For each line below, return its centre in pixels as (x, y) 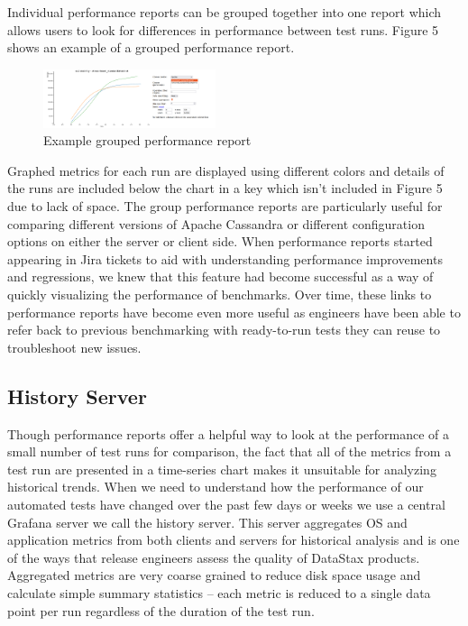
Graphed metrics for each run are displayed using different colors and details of (226, 170)
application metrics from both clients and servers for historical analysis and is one (234, 540)
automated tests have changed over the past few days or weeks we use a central (226, 504)
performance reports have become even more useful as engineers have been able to (234, 312)
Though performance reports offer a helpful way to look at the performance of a (228, 433)
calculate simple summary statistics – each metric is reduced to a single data (219, 592)
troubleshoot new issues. (74, 347)
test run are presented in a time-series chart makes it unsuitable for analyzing (222, 469)
